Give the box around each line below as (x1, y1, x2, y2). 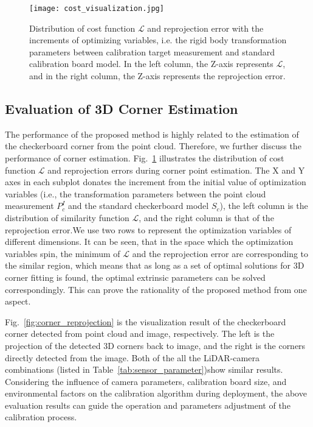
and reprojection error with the (147, 21, 264, 34)
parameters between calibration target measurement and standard (29, 45, 275, 58)
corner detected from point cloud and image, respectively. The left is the (5, 327, 275, 340)
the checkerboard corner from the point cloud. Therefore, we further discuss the (5, 139, 301, 152)
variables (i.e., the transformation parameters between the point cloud (5, 187, 266, 200)
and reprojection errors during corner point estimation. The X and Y (47, 163, 305, 176)
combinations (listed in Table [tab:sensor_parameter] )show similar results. (5, 363, 283, 376)
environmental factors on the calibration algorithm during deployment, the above (5, 387, 307, 400)
